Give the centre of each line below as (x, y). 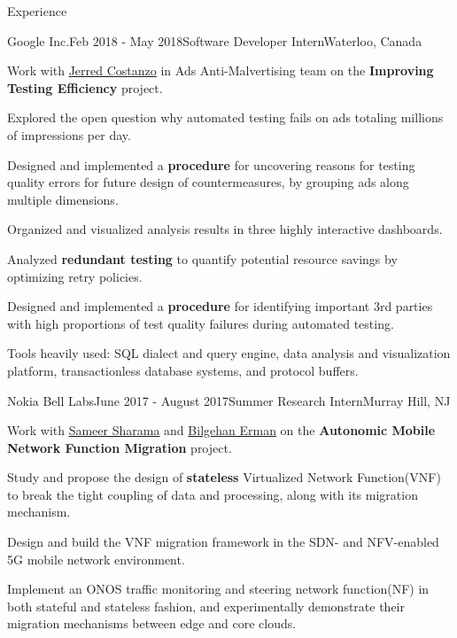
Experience (37, 11)
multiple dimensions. (63, 199)
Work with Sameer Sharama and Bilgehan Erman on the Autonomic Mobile (221, 430)
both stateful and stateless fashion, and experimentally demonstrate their (206, 606)
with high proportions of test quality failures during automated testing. (201, 323)
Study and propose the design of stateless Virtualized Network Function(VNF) (224, 477)
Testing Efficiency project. (85, 87)
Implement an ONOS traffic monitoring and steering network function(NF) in (218, 589)
